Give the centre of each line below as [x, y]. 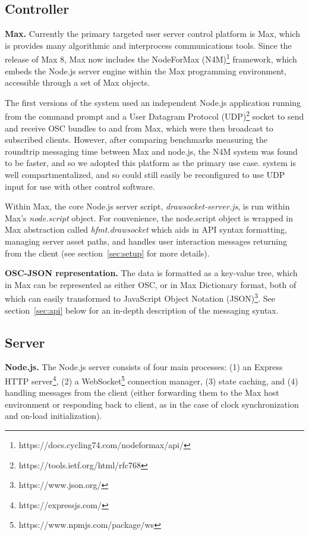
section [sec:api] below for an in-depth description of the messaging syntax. [142, 310]
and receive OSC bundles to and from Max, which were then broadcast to [139, 128]
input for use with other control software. [80, 186]
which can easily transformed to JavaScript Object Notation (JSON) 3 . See [140, 298]
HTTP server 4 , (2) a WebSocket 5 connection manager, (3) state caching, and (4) [152, 380]
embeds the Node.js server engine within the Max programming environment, [146, 71]
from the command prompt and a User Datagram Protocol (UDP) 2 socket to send [154, 115]
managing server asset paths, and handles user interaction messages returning [146, 241]
